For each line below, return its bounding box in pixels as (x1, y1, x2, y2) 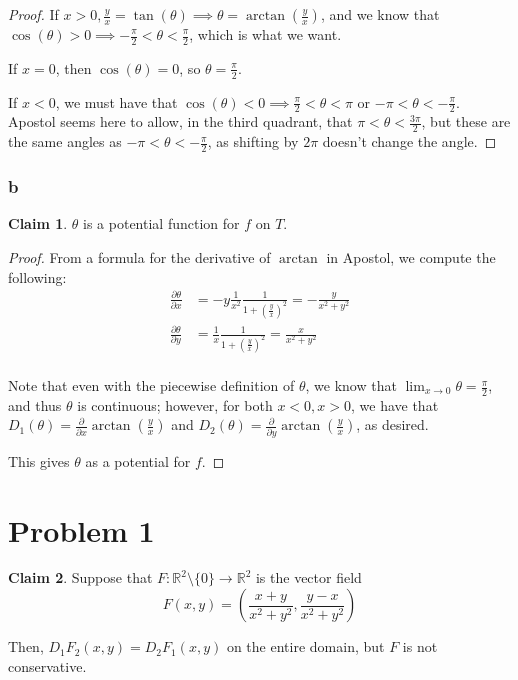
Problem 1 (8, 509, 155, 550)
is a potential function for (83, 213, 240, 234)
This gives (8, 450, 70, 471)
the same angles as (8, 131, 122, 152)
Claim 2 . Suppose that (8, 567, 153, 588)
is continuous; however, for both (77, 394, 273, 415)
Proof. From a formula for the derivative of (8, 246, 271, 267)
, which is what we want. (189, 24, 342, 44)
